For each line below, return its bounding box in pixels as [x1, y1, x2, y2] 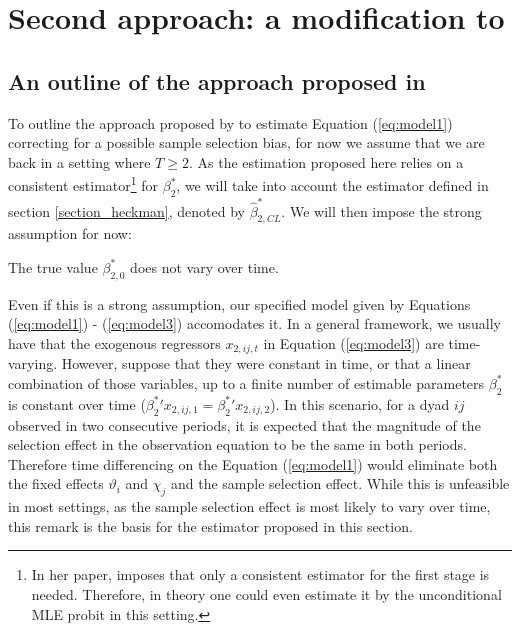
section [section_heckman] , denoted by [8, 200, 245, 221]
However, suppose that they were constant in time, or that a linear [61, 353, 471, 374]
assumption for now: [8, 223, 132, 244]
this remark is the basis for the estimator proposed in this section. [8, 515, 413, 536]
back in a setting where [8, 151, 151, 172]
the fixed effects [8, 473, 104, 494]
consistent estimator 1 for [8, 172, 159, 196]
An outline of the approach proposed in [8, 65, 426, 96]
